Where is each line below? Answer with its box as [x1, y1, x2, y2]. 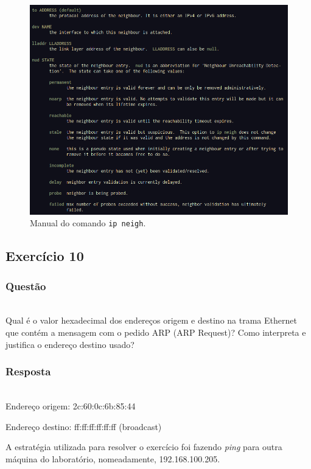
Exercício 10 [5, 246, 84, 265]
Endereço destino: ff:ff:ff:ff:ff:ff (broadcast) [5, 420, 162, 433]
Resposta [5, 364, 51, 379]
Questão [5, 278, 46, 293]
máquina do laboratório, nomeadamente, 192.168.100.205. [5, 452, 220, 465]
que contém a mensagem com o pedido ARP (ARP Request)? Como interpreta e [5, 326, 306, 338]
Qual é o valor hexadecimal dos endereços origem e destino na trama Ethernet [5, 314, 297, 327]
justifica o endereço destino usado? [5, 338, 135, 350]
